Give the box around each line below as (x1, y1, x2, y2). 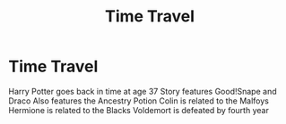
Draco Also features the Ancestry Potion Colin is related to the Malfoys (8, 95, 270, 106)
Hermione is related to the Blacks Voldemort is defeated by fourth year (8, 104, 270, 115)
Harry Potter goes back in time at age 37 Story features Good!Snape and (8, 86, 277, 96)
